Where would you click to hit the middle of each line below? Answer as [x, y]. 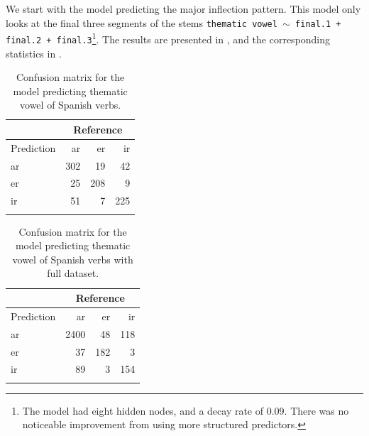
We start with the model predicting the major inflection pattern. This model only [183, 9]
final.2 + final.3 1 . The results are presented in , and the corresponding [168, 38]
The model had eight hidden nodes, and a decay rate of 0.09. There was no [186, 410]
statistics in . [34, 53]
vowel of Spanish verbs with [73, 259]
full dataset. [73, 273]
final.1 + [318, 24]
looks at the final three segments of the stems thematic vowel [142, 22]
